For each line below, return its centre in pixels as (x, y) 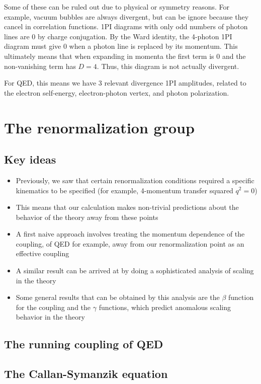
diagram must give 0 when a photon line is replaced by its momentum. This (121, 46)
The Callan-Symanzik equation (86, 374)
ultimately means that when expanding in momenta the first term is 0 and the (125, 56)
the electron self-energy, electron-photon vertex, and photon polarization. (117, 92)
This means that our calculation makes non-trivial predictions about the (127, 207)
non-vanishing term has (40, 66)
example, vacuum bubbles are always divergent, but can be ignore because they (126, 16)
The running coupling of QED (84, 344)
